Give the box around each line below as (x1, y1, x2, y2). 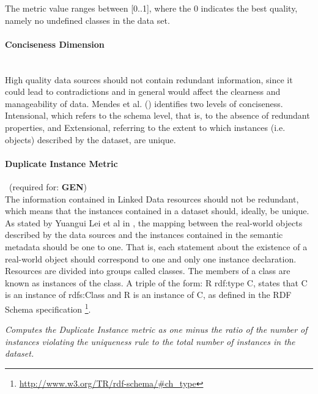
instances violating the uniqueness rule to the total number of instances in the (5, 335, 295, 348)
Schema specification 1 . (5, 300, 91, 315)
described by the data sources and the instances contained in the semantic (5, 228, 283, 241)
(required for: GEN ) (9, 180, 87, 193)
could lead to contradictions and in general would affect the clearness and (5, 85, 281, 98)
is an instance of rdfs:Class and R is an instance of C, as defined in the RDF (5, 288, 292, 301)
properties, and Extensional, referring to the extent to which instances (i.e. (5, 121, 286, 133)
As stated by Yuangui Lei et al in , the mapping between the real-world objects (5, 216, 303, 229)
